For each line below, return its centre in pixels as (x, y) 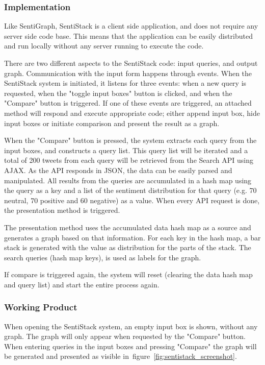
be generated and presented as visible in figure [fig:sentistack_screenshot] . (121, 356)
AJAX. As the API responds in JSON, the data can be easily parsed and (118, 170)
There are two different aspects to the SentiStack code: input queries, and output (131, 63)
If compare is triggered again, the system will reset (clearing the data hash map (128, 274)
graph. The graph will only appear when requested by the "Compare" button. (125, 336)
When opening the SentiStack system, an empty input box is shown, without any (131, 326)
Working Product (41, 307)
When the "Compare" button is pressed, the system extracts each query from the (130, 140)
